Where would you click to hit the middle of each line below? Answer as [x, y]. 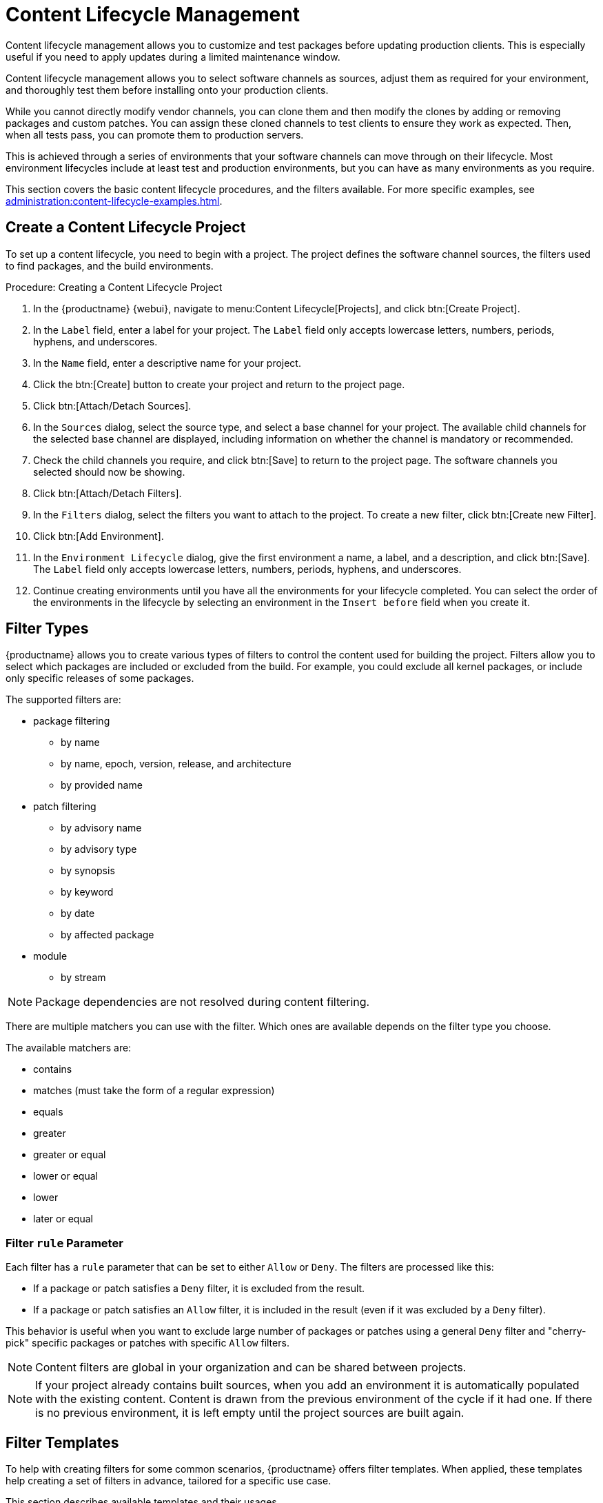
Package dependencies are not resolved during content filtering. [203, 1002]
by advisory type [99, 849]
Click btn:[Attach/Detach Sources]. [112, 405]
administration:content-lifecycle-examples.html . [114, 201]
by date [78, 914]
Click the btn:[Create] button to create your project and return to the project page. [219, 384]
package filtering [72, 721]
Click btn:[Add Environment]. [99, 536]
